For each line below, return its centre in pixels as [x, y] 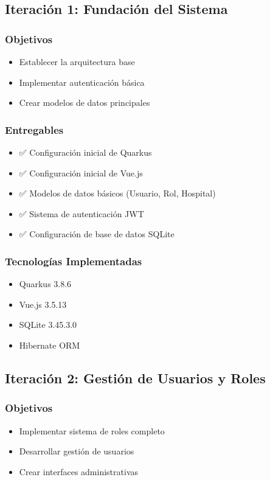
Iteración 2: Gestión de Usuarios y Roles [135, 377]
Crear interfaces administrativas [79, 471]
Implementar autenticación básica [82, 82]
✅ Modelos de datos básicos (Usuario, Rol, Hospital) [117, 193]
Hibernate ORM [50, 345]
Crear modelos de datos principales [85, 103]
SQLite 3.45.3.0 [48, 325]
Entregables [34, 129]
